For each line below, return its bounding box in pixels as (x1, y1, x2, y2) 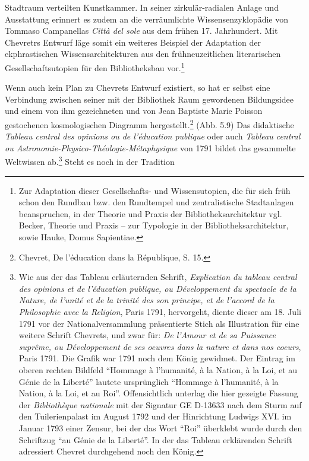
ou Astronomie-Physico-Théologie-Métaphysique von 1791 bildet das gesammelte (5, 141, 296, 154)
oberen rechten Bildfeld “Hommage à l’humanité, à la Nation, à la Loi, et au (18, 364, 298, 376)
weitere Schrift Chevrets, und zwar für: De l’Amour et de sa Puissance (18, 329, 276, 341)
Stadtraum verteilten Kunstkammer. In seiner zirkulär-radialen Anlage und (5, 1, 279, 13)
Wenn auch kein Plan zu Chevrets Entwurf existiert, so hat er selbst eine (5, 81, 270, 94)
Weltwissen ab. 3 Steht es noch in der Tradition (5, 154, 175, 168)
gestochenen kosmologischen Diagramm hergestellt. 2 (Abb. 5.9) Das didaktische (5, 117, 294, 131)
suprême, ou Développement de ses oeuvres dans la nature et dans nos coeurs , (18, 340, 301, 352)
